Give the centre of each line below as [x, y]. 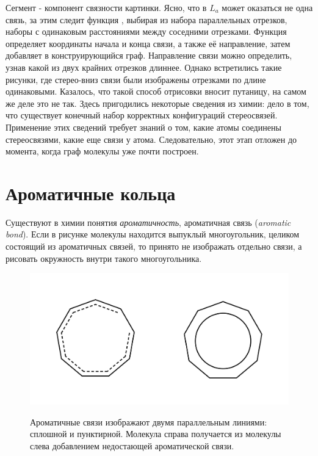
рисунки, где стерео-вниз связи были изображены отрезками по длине [136, 79]
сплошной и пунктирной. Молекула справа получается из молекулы [156, 434]
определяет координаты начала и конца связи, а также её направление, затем [148, 43]
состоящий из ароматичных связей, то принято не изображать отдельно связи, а [154, 246]
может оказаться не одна [267, 7]
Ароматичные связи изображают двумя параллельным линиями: [149, 422]
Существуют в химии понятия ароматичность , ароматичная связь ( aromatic [148, 222]
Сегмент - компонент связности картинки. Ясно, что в [106, 7]
